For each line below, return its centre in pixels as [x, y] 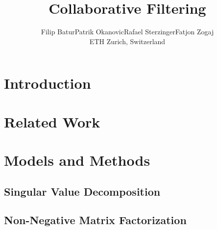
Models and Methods [77, 160]
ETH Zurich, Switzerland [127, 41]
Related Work [52, 121]
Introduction [48, 83]
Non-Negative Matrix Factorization [95, 220]
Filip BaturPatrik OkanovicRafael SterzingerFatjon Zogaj [127, 32]
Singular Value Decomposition [82, 191]
